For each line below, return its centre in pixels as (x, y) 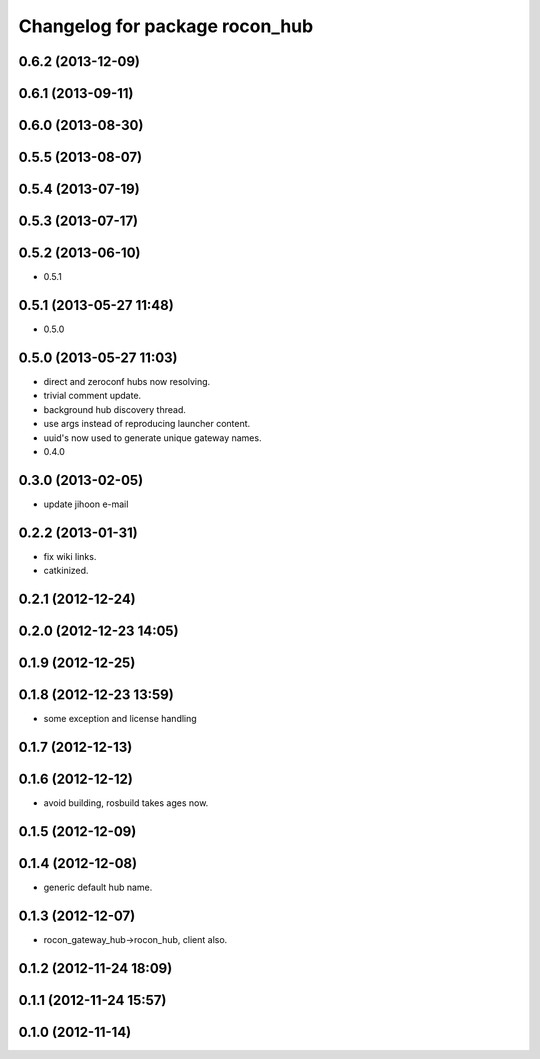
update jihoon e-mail (86, 504)
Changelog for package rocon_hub (166, 26)
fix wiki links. (70, 556)
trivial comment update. (92, 396)
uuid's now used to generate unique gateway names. (152, 437)
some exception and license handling (120, 719)
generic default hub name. (98, 887)
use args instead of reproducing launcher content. (147, 424)
